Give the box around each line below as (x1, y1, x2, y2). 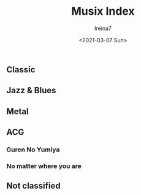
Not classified (6, 181, 61, 191)
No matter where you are (6, 161, 82, 170)
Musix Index (71, 4, 135, 18)
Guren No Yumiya (6, 145, 60, 154)
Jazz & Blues (6, 85, 56, 96)
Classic (6, 64, 36, 75)
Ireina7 (94, 25, 112, 32)
